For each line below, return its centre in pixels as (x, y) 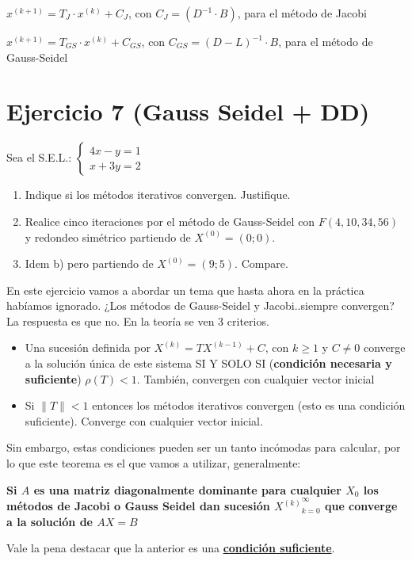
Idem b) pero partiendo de (89, 263)
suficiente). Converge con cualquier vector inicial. (144, 420)
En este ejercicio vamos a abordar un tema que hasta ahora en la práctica (185, 290)
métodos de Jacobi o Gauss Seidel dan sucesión (138, 506)
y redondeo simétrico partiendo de (108, 237)
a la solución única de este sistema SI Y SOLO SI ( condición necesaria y (208, 363)
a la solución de (50, 521)
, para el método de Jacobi (302, 13)
